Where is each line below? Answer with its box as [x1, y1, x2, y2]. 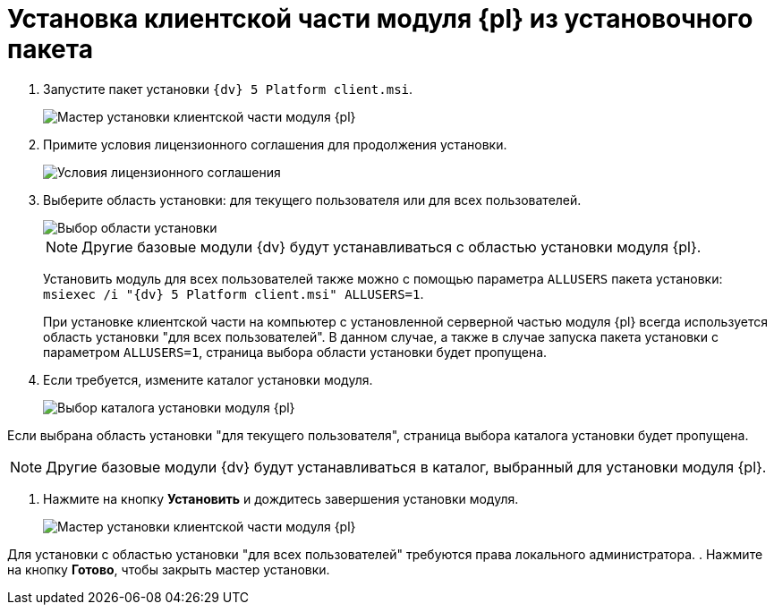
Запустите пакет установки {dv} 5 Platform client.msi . [43, 81, 413, 97]
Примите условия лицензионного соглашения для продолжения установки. [43, 136, 507, 152]
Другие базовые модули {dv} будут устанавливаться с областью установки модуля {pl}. [81, 237, 702, 256]
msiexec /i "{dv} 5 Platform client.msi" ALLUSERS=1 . [43, 285, 424, 302]
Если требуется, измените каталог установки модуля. [43, 371, 373, 387]
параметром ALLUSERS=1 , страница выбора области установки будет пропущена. [43, 344, 548, 360]
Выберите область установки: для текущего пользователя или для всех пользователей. [43, 191, 582, 208]
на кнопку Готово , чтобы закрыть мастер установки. [7, 561, 330, 577]
